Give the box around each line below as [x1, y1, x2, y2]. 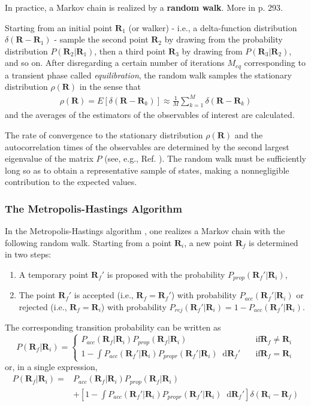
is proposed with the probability [107, 268, 225, 280]
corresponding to [244, 56, 306, 69]
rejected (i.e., [19, 300, 67, 313]
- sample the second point [54, 33, 149, 46]
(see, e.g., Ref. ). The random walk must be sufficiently [104, 152, 306, 165]
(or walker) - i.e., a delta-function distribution [128, 21, 297, 34]
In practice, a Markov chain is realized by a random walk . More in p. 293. [5, 1, 283, 13]
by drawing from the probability [164, 33, 283, 46]
